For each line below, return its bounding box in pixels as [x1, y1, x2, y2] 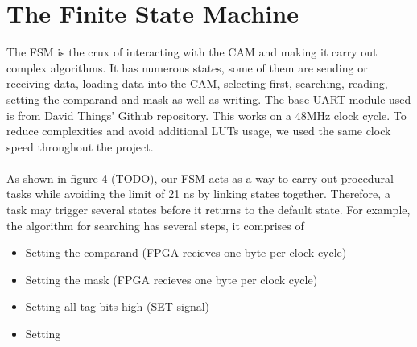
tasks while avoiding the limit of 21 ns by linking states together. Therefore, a [6, 185, 390, 202]
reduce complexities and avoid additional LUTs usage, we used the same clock [6, 122, 391, 139]
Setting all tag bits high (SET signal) [25, 298, 210, 315]
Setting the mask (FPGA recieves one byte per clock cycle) [25, 271, 318, 287]
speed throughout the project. [6, 138, 154, 155]
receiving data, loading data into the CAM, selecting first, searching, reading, [6, 75, 388, 92]
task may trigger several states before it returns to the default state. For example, [6, 201, 411, 218]
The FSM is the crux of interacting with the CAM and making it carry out [6, 43, 378, 60]
